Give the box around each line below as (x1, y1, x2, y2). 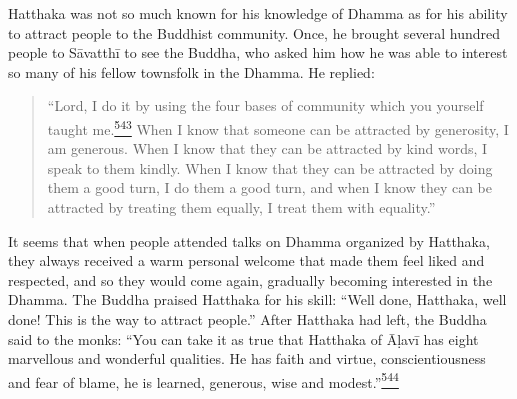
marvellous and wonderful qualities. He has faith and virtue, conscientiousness (8, 348, 486, 369)
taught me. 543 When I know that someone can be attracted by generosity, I (47, 115, 509, 139)
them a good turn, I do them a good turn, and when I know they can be (47, 177, 493, 198)
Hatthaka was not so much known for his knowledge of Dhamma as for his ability (8, 3, 508, 23)
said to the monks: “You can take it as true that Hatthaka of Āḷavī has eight (8, 328, 479, 349)
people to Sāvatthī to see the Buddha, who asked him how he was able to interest (8, 42, 508, 63)
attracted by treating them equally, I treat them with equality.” (47, 197, 436, 217)
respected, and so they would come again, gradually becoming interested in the (8, 269, 493, 290)
